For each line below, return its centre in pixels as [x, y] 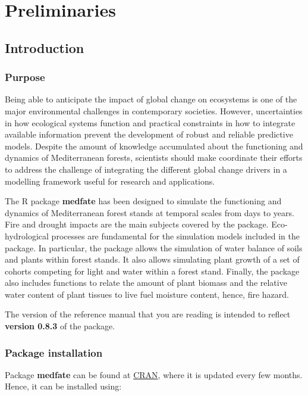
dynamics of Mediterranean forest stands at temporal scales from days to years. [150, 212]
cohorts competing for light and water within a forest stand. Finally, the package [152, 271]
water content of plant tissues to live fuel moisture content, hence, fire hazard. [147, 294]
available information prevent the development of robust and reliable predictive [149, 134]
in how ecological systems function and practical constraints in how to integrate [150, 122]
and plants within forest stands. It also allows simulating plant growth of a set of [152, 259]
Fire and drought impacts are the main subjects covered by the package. [137, 224]
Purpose [25, 77]
